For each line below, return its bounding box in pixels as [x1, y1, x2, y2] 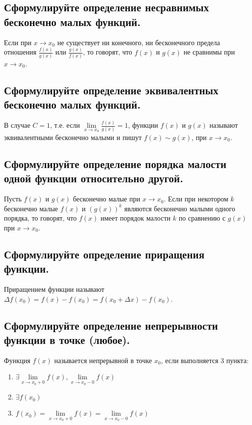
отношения [4, 47, 36, 57]
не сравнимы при [183, 47, 235, 57]
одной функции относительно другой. [4, 170, 183, 186]
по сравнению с [178, 213, 225, 223]
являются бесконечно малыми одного [124, 203, 235, 213]
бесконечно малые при [73, 194, 140, 204]
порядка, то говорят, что [4, 213, 77, 223]
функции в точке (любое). [4, 332, 130, 347]
